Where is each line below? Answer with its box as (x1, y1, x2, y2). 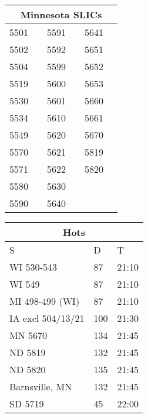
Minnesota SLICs (20, 8, 102, 21)
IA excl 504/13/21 (9, 311, 85, 325)
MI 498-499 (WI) (9, 294, 80, 308)
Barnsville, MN (9, 380, 72, 393)
